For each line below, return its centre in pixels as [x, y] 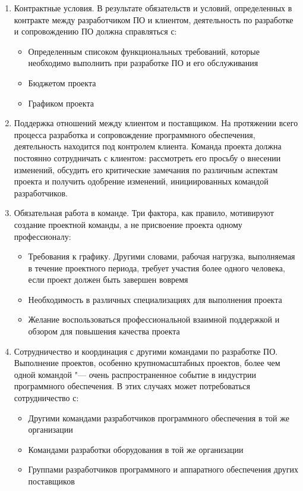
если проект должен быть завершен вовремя [108, 279]
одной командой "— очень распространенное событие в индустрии [135, 374]
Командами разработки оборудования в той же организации [136, 449]
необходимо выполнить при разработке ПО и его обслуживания [143, 63]
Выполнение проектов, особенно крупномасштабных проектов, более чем [147, 363]
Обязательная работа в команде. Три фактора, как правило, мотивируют [144, 213]
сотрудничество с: [46, 398]
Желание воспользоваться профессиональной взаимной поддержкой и [154, 319]
